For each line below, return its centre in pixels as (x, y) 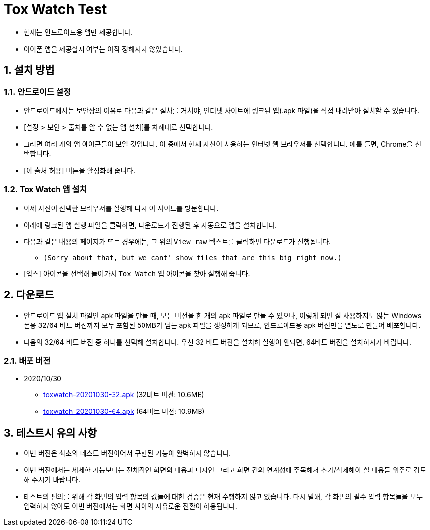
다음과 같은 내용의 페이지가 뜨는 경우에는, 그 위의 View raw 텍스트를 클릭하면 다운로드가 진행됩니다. (177, 241)
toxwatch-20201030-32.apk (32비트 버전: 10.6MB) (124, 395)
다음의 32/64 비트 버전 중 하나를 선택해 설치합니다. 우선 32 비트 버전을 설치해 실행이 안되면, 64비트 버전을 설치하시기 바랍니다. (217, 342)
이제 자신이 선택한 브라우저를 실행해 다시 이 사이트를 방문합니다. (121, 208)
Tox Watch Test (56, 9)
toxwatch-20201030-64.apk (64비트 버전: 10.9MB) (124, 412)
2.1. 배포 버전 (27, 361)
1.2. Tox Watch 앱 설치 (45, 190)
